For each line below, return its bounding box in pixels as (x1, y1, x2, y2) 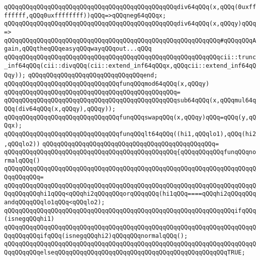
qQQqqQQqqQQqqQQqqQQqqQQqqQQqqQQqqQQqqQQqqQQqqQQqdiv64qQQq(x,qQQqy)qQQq (4, 20, 256, 28)
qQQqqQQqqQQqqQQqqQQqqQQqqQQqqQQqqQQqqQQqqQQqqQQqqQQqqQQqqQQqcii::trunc (4, 53, 256, 61)
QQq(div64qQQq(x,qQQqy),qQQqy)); (4, 105, 116, 112)
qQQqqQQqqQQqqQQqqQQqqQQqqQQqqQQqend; (28, 72, 158, 79)
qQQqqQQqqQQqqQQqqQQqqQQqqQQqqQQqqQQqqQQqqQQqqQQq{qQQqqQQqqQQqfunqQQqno (4, 149, 256, 156)
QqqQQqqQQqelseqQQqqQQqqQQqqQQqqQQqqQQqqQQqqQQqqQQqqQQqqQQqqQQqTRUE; (4, 249, 245, 256)
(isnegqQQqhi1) (4, 215, 55, 223)
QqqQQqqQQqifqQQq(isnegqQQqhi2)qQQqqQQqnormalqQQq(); (4, 232, 188, 239)
